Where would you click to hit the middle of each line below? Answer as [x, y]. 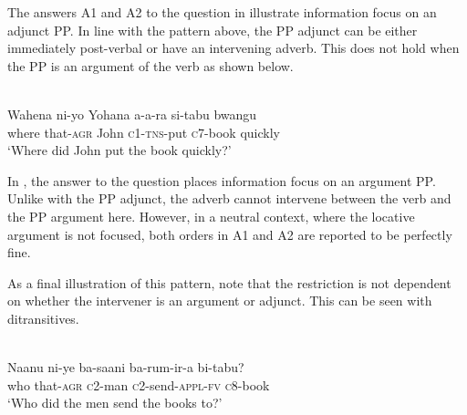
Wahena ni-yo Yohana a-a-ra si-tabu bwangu [132, 114]
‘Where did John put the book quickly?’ [119, 150]
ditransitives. [43, 318]
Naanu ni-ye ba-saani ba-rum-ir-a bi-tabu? [126, 367]
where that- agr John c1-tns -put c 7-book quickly [144, 132]
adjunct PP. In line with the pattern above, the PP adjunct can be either [213, 30]
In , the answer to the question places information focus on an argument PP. [222, 180]
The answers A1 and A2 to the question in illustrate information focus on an [222, 12]
